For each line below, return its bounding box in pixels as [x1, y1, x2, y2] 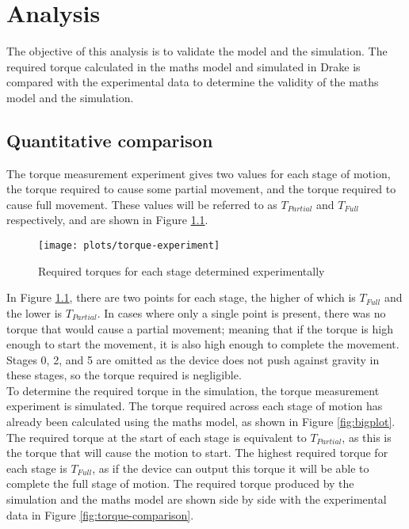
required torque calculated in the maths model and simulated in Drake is [6, 58, 361, 74]
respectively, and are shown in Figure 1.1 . [6, 211, 208, 228]
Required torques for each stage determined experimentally [38, 262, 325, 279]
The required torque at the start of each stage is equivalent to [6, 428, 307, 445]
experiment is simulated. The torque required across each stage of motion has [6, 398, 383, 414]
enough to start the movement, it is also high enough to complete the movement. [6, 336, 399, 352]
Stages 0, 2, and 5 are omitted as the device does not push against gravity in [6, 351, 380, 367]
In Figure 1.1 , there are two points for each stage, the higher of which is [6, 289, 356, 306]
